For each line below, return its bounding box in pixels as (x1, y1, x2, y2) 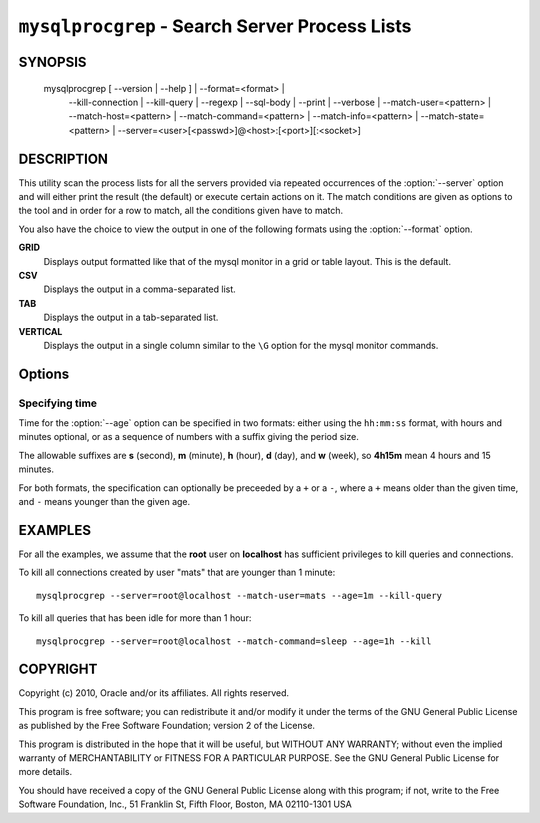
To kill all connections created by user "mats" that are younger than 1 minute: (18, 566, 336, 579)
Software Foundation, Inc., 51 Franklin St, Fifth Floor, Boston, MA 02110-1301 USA (18, 798, 352, 810)
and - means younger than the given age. (18, 496, 191, 508)
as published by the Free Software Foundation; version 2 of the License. (18, 720, 315, 732)
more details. (18, 766, 73, 778)
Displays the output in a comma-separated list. (43, 283, 237, 295)
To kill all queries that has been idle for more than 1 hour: (18, 612, 252, 624)
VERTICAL (18, 325, 63, 337)
